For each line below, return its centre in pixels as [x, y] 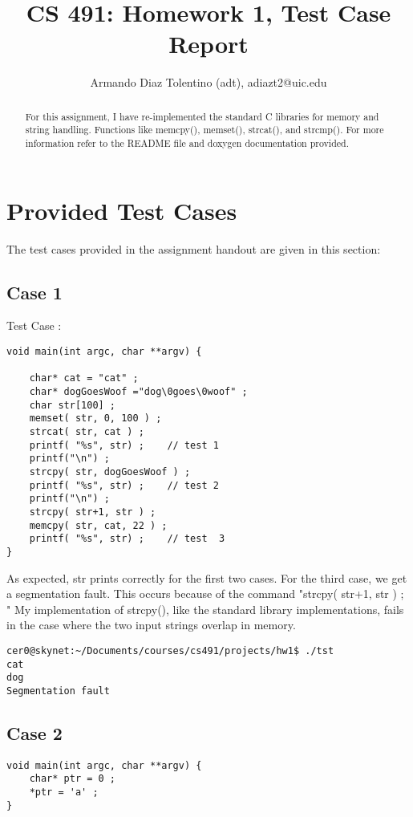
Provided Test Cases [122, 210]
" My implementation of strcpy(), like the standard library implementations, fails [205, 609]
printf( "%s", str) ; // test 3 [127, 539]
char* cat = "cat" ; [84, 378]
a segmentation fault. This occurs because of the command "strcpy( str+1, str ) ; [205, 593]
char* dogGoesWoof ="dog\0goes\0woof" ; [138, 391]
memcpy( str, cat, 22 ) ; [98, 525]
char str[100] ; [73, 405]
